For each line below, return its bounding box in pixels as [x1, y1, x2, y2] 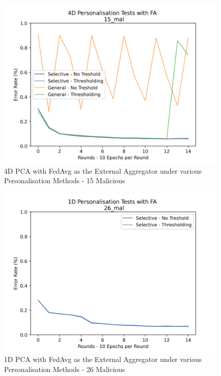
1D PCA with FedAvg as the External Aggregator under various [4, 354, 202, 364]
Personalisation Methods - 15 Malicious [4, 175, 125, 186]
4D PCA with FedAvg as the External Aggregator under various [4, 165, 202, 176]
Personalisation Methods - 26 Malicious [4, 363, 125, 374]
